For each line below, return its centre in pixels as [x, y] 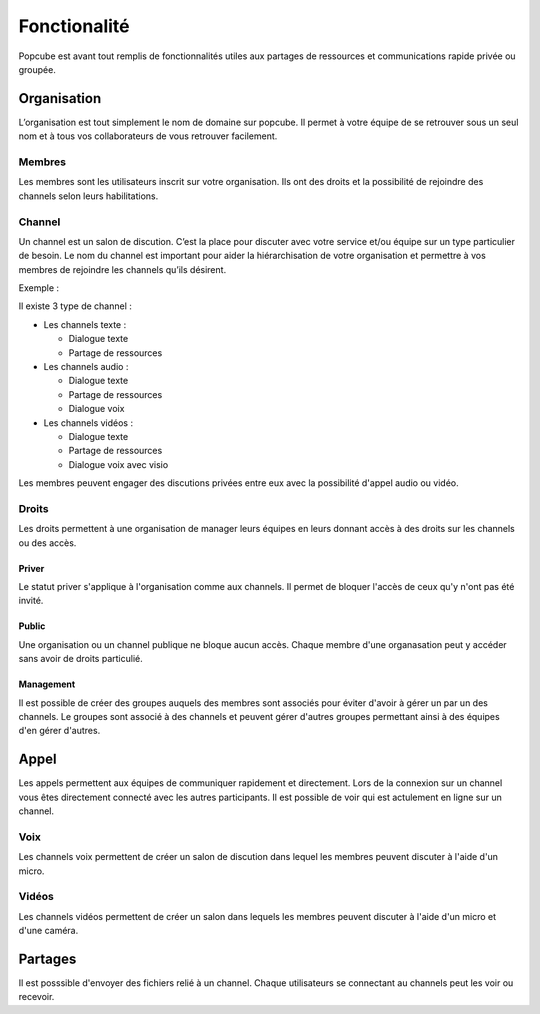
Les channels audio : [86, 367]
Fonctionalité [74, 26]
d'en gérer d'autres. [59, 731]
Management [47, 684]
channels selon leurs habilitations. [88, 196]
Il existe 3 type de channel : [75, 306]
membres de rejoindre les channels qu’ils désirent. [122, 269]
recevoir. [36, 997]
